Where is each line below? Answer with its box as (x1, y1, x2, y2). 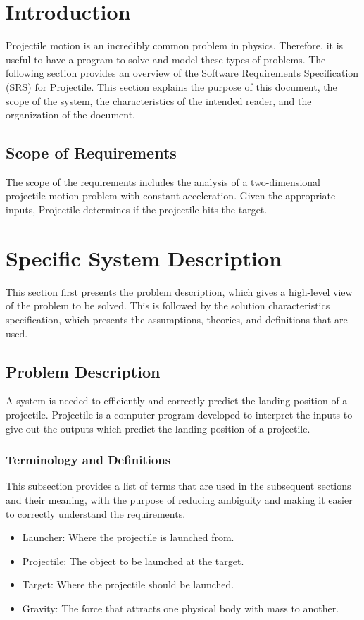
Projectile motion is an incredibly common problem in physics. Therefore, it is (6, 38, 344, 53)
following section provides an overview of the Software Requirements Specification (6, 66, 359, 80)
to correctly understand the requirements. (6, 506, 186, 521)
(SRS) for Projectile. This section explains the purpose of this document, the (6, 79, 337, 94)
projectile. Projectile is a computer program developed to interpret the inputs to (6, 407, 353, 421)
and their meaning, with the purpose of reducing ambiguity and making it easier (6, 492, 353, 507)
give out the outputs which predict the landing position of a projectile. (6, 421, 310, 435)
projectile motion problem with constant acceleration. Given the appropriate (6, 188, 336, 203)
